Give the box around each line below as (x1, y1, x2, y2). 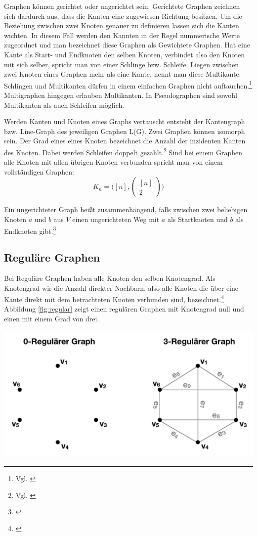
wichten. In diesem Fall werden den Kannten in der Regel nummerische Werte (4, 30, 240, 40)
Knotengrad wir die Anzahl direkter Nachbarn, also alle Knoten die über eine (4, 282, 239, 293)
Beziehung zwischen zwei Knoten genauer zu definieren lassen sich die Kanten (4, 20, 239, 31)
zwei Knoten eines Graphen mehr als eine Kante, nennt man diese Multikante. (4, 69, 241, 79)
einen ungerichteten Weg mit (72, 214, 160, 224)
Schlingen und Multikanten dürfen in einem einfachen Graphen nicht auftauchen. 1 (4, 79, 252, 90)
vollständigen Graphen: (4, 166, 74, 177)
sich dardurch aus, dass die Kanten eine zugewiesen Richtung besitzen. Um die (4, 10, 242, 21)
